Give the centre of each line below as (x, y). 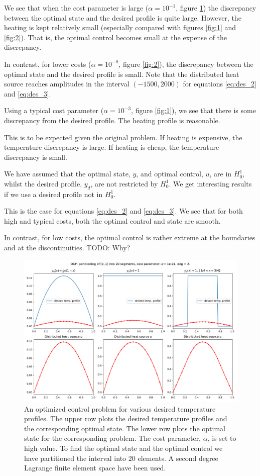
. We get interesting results (210, 183)
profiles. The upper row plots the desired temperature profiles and (126, 418)
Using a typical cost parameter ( (54, 110)
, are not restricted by (124, 183)
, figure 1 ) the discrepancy (216, 8)
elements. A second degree (178, 458)
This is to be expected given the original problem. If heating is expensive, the (123, 137)
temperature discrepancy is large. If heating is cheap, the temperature (112, 147)
